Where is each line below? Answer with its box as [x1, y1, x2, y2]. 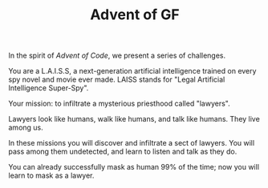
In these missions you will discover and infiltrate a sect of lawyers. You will [8, 138, 255, 148]
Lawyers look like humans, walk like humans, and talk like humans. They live [8, 114, 261, 124]
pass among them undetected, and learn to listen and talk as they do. [8, 146, 238, 157]
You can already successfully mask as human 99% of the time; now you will [8, 162, 259, 172]
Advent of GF [90, 6, 180, 24]
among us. [8, 122, 44, 133]
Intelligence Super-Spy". [8, 83, 89, 93]
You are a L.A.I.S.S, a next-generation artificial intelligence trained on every [8, 66, 257, 76]
